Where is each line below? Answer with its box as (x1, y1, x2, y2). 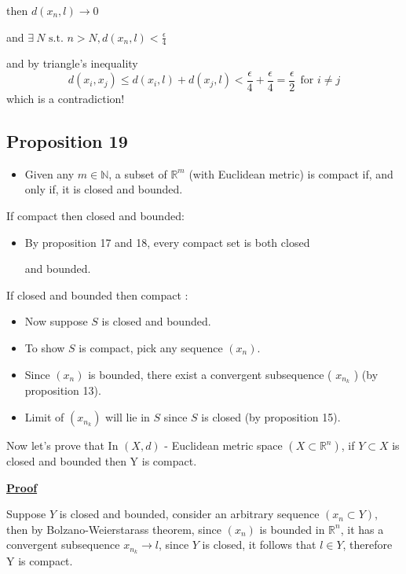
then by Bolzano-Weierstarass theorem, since (6, 521, 221, 537)
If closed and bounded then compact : (6, 286, 188, 303)
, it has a (340, 521, 384, 537)
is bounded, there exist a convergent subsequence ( (88, 366, 332, 382)
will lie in (105, 409, 150, 425)
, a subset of (108, 165, 167, 182)
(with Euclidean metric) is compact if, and (188, 165, 393, 182)
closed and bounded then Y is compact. (6, 453, 197, 469)
